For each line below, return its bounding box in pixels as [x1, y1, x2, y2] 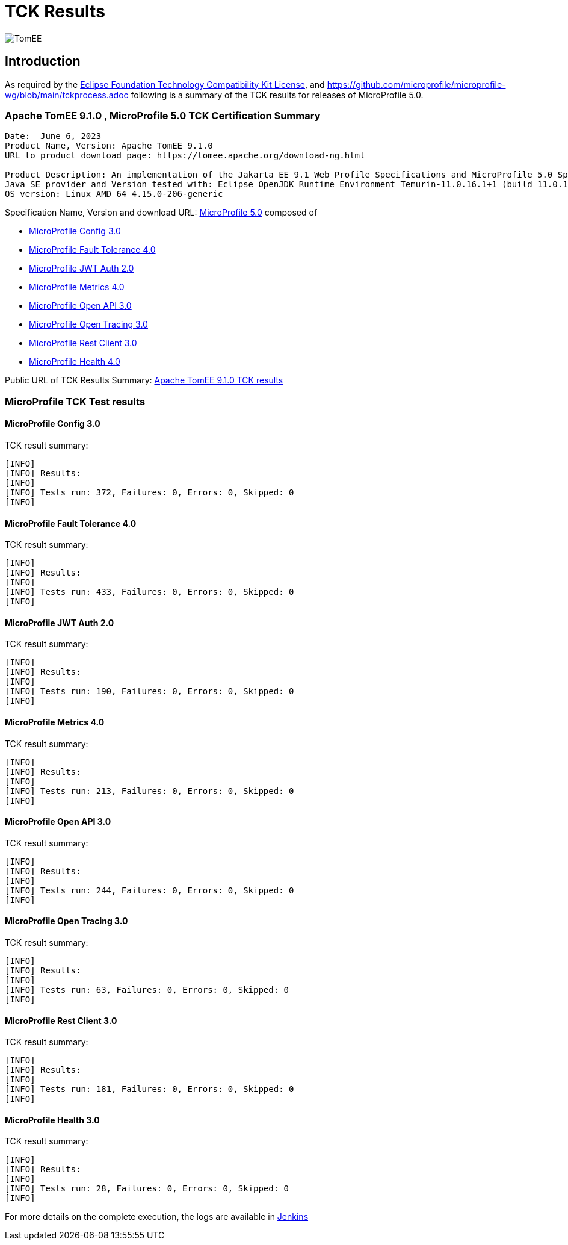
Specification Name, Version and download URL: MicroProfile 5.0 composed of [5, 207, 318, 218]
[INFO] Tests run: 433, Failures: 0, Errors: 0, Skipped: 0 [5, 587, 294, 597]
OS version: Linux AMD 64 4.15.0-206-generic [5, 189, 223, 199]
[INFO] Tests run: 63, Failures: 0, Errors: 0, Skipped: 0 [5, 985, 289, 995]
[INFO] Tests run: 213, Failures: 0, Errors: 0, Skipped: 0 [5, 786, 294, 796]
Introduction [5, 54, 81, 69]
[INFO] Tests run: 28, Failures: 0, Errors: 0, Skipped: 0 [5, 1184, 289, 1194]
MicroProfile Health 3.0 [5, 1114, 100, 1125]
